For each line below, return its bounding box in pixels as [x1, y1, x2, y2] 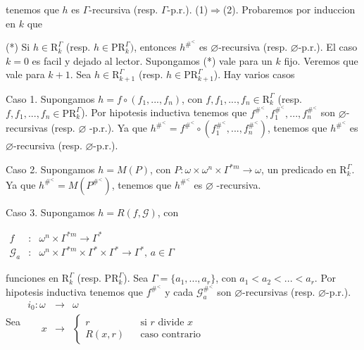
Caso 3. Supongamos [6, 204, 95, 219]
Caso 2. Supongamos [6, 162, 95, 177]
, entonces [134, 39, 177, 54]
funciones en [6, 270, 59, 285]
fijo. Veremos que [284, 53, 358, 68]
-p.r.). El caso [298, 39, 358, 54]
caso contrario [140, 330, 201, 340]
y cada [165, 284, 194, 299]
